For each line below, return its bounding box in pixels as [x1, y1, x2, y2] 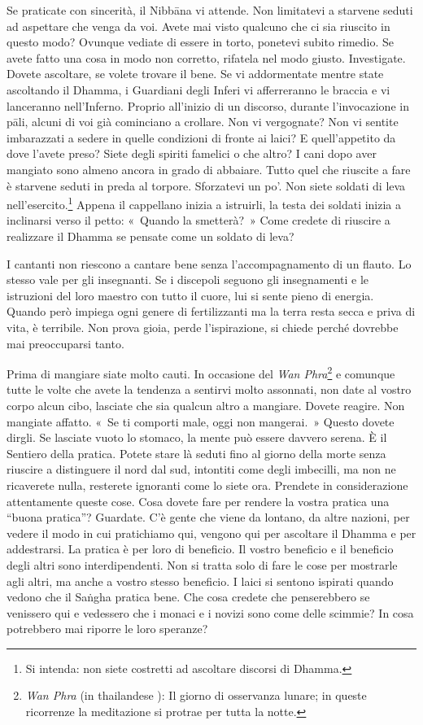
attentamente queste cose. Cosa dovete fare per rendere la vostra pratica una [7, 492, 390, 509]
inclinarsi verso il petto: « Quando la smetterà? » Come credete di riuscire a [7, 212, 390, 229]
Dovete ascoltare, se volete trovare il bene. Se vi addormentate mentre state [7, 65, 384, 82]
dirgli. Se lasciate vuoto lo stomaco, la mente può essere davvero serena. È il [7, 429, 387, 446]
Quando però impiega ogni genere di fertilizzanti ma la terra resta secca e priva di [7, 303, 416, 320]
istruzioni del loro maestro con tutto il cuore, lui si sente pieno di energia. [7, 286, 374, 304]
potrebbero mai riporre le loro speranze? [7, 620, 208, 637]
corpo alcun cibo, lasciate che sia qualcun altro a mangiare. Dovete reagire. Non [7, 396, 405, 413]
